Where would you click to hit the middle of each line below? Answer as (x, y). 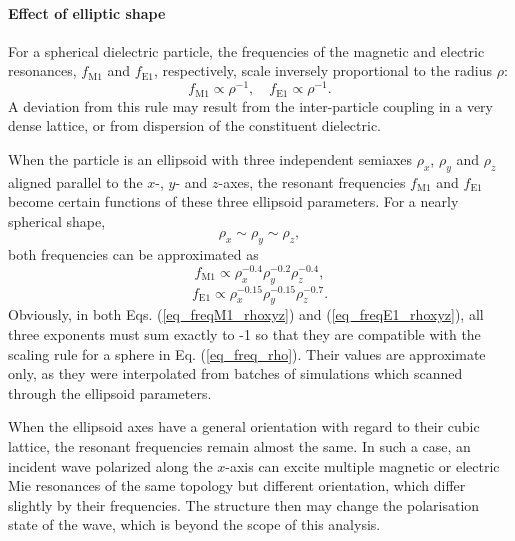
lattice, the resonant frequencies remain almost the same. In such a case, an (239, 445)
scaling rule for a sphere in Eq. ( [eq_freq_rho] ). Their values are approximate (247, 353)
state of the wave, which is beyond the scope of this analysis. (194, 524)
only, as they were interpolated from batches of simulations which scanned (235, 373)
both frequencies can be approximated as (133, 254)
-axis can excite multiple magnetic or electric (362, 465)
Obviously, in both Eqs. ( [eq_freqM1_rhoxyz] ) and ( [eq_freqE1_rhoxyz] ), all (246, 314)
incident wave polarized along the (110, 465)
